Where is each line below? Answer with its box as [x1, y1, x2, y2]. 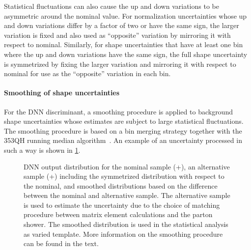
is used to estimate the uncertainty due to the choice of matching [24, 199, 220, 210]
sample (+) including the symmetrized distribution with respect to [24, 171, 224, 181]
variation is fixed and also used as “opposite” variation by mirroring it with [4, 29, 231, 40]
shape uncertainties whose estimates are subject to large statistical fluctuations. [4, 116, 244, 126]
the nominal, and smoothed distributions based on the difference [24, 180, 218, 191]
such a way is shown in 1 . [4, 144, 81, 155]
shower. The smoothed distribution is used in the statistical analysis [24, 219, 228, 229]
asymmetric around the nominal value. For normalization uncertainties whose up [4, 10, 247, 21]
